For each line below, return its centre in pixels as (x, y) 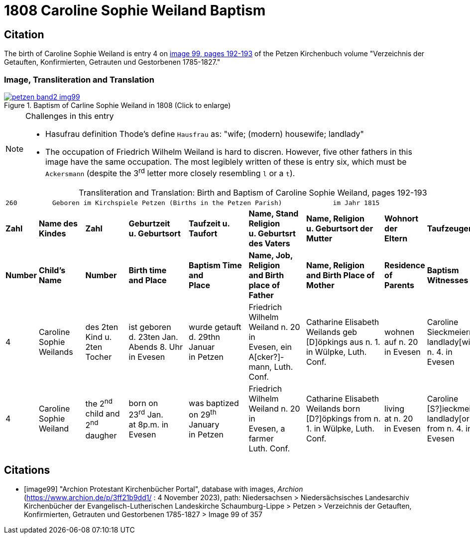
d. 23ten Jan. (153, 337)
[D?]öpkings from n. (344, 419)
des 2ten (102, 327)
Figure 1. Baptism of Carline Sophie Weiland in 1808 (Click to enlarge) (117, 105)
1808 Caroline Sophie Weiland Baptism (135, 10)
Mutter (319, 239)
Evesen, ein (270, 347)
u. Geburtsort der (340, 229)
